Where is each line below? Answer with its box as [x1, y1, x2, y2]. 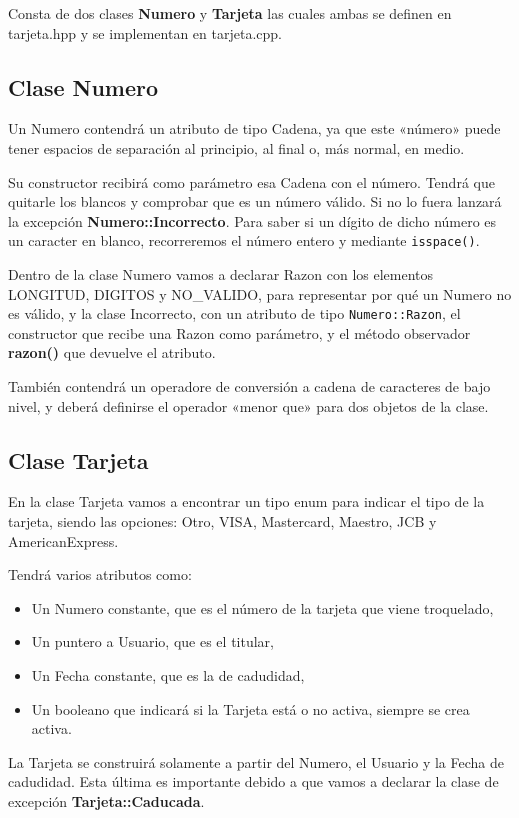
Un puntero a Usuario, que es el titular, [31, 631, 274, 652]
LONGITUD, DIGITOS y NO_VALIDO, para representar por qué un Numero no [8, 283, 512, 304]
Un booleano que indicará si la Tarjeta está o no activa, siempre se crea [31, 698, 470, 719]
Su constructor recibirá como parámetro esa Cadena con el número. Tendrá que [8, 171, 495, 192]
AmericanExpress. [8, 530, 119, 551]
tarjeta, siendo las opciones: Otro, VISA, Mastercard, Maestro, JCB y [8, 511, 437, 532]
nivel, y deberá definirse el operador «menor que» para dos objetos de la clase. [8, 395, 489, 416]
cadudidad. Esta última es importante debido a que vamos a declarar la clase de [8, 771, 499, 792]
